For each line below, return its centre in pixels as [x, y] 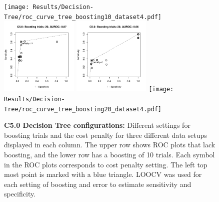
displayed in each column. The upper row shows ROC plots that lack [110, 145]
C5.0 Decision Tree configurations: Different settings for [97, 125]
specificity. [20, 194]
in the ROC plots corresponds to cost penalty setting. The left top [106, 164]
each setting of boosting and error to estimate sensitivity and [98, 184]
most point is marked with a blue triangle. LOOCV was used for [103, 174]
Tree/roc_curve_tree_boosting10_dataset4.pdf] [83, 17]
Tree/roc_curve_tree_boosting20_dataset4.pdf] [83, 109]
